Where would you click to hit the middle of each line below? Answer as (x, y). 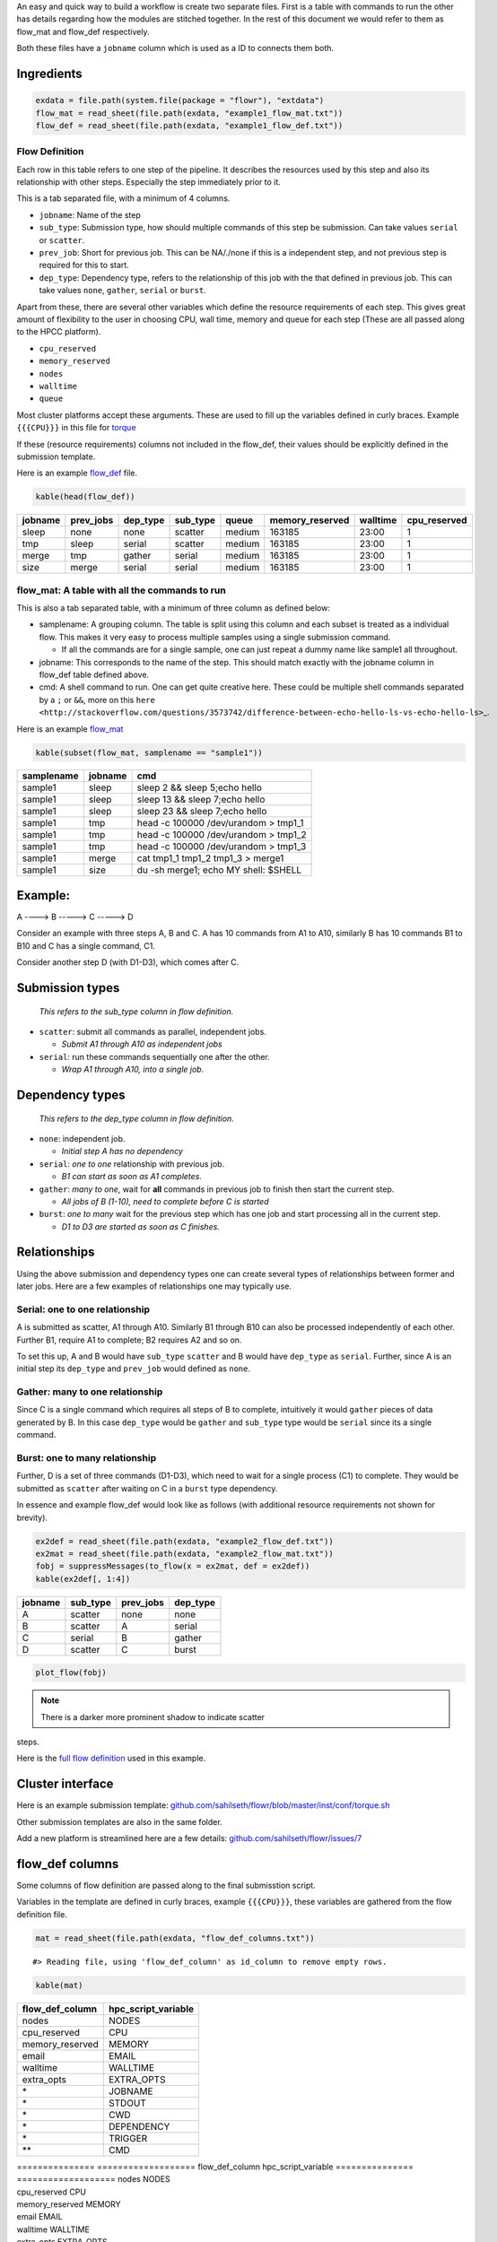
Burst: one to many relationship (87, 1457)
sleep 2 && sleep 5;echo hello (199, 787)
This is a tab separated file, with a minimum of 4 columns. (123, 198)
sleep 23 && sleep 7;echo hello (202, 812)
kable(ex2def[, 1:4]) (83, 1579)
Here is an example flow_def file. (77, 473)
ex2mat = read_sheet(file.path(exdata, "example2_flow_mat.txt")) (184, 1553)
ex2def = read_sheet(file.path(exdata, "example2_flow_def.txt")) (184, 1541)
